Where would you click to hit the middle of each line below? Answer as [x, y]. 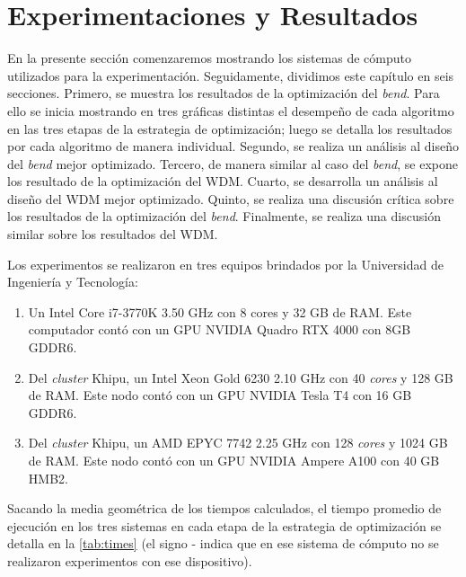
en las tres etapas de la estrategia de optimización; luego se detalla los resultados [230, 128]
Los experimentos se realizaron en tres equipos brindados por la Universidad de [225, 264]
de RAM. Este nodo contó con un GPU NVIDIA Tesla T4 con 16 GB [220, 395]
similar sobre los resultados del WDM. [113, 234]
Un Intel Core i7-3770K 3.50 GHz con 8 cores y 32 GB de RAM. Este [220, 311]
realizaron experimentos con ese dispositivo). [130, 560]
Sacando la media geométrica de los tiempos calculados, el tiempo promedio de [224, 508]
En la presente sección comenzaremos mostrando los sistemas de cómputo [210, 58]
